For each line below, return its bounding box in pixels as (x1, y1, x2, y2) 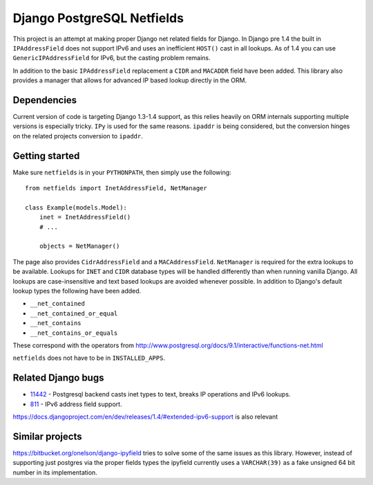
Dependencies (12, 94, 77, 106)
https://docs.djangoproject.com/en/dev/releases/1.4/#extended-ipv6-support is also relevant (12, 412, 278, 421)
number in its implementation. (12, 468, 98, 477)
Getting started (12, 149, 80, 162)
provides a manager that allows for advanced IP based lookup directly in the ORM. (12, 76, 247, 84)
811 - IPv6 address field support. (30, 400, 122, 408)
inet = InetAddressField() (39, 213, 131, 221)
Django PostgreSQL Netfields (12, 10, 184, 26)
